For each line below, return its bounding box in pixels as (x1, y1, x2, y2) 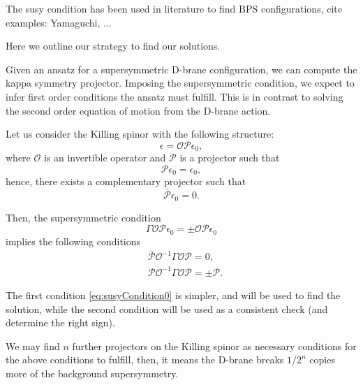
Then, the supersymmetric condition (6, 210, 161, 224)
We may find (6, 338, 60, 353)
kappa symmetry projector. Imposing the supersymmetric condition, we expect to (6, 75, 355, 90)
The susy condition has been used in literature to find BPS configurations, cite (6, 1, 342, 15)
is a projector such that (179, 150, 280, 165)
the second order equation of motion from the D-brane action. (6, 103, 271, 117)
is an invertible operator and (43, 150, 166, 165)
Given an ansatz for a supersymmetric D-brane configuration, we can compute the (6, 61, 357, 76)
